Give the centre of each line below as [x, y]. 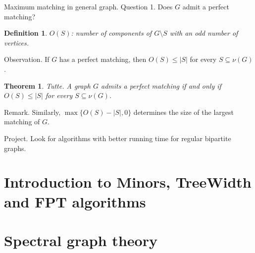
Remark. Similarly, [32, 112]
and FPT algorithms [75, 201]
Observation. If [27, 59]
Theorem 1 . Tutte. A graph [48, 85]
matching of [22, 122]
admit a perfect [206, 6]
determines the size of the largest [183, 112]
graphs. [15, 148]
